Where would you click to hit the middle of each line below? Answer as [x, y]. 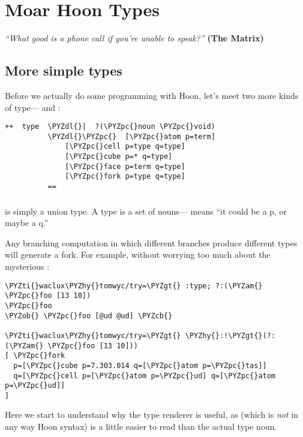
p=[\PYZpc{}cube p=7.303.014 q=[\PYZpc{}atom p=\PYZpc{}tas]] [140, 365]
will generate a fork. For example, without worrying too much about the [138, 254]
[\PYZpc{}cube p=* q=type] [119, 157]
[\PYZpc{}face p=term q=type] [125, 166]
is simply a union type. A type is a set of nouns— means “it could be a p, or [146, 211]
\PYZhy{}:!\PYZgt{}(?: [230, 335]
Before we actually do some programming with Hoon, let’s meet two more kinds [152, 95]
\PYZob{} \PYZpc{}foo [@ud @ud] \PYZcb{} [89, 316]
